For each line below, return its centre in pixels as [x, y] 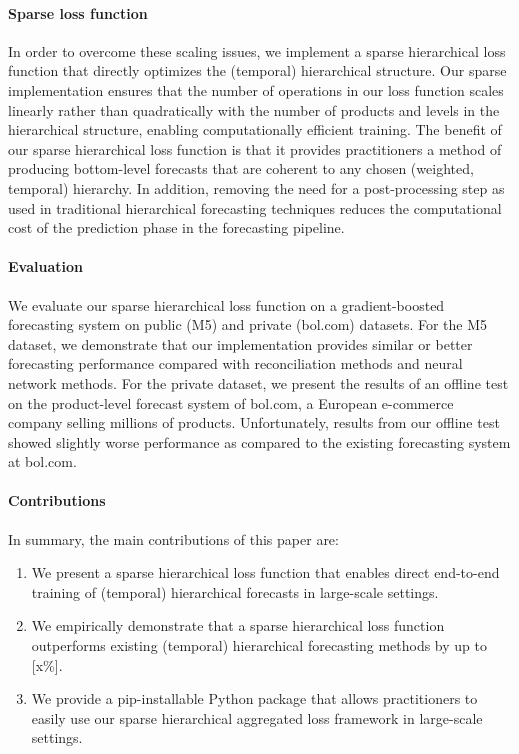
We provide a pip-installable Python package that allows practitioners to [254, 698]
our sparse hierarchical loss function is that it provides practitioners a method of [255, 148]
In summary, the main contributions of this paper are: [173, 538]
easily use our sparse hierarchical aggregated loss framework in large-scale [257, 717]
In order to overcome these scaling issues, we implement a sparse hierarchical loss [257, 50]
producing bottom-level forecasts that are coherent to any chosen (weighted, [241, 168]
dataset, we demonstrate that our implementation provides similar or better [240, 343]
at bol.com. [42, 461]
